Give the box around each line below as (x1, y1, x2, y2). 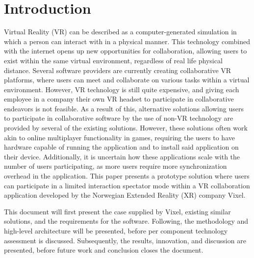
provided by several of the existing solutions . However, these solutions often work (4, 123, 248, 133)
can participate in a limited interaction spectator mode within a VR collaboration (4, 180, 250, 190)
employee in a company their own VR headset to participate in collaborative (4, 94, 234, 104)
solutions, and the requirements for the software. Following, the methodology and (4, 216, 249, 226)
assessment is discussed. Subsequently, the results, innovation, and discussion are (4, 235, 246, 245)
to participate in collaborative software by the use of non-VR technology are (4, 113, 233, 123)
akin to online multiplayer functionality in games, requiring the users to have (4, 132, 235, 142)
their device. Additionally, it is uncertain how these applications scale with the (4, 151, 240, 161)
